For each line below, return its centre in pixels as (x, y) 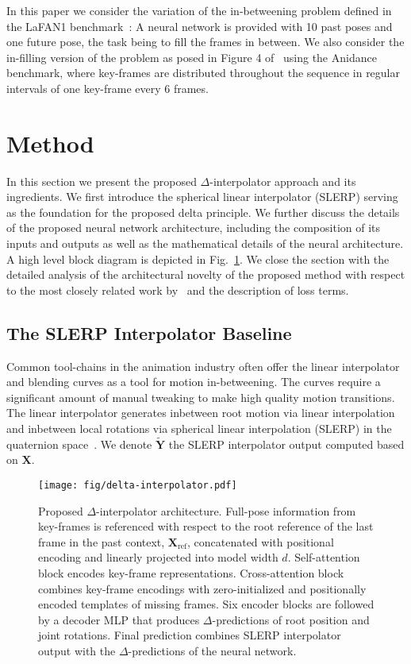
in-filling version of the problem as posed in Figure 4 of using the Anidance (192, 57)
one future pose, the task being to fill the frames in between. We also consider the (205, 42)
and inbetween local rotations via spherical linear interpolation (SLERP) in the (199, 429)
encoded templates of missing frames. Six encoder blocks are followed (206, 604)
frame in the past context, (102, 541)
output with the (77, 651)
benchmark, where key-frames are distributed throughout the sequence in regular (204, 73)
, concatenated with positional (260, 541)
